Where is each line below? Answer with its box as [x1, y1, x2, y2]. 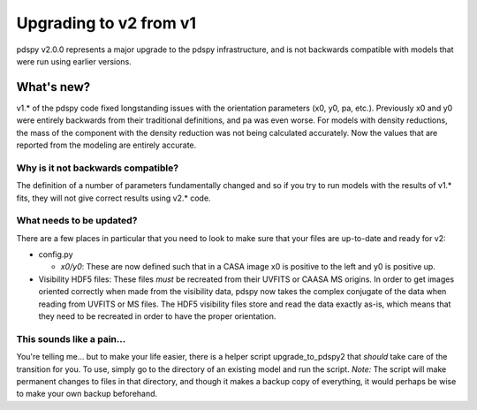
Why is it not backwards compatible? [16, 162, 179, 174]
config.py [38, 249, 74, 260]
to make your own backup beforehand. [16, 389, 158, 399]
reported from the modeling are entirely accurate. [16, 140, 197, 150]
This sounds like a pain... [16, 332, 126, 345]
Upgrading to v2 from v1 [16, 13, 197, 33]
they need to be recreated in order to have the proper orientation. [38, 311, 276, 322]
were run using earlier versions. [16, 56, 132, 66]
